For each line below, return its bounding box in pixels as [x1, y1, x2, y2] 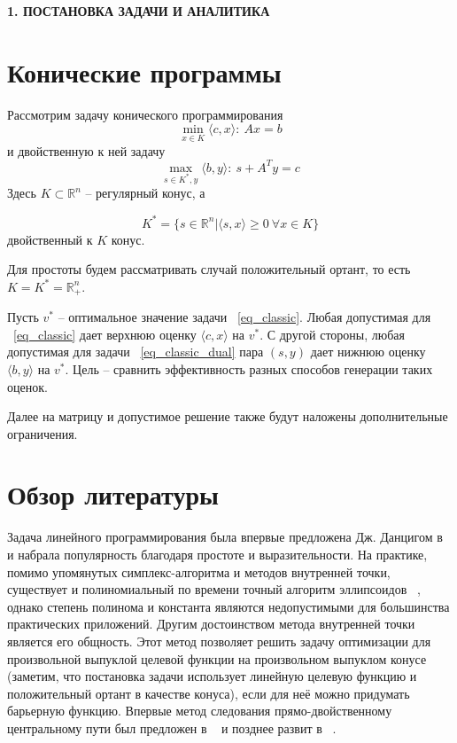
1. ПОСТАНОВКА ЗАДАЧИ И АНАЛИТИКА [7, 2, 270, 20]
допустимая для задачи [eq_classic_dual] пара [7, 342, 264, 361]
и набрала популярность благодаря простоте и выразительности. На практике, [7, 545, 428, 564]
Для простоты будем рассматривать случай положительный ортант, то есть [7, 260, 411, 278]
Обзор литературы [7, 476, 219, 512]
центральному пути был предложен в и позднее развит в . [7, 718, 337, 737]
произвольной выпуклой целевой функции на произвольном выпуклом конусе [7, 649, 427, 668]
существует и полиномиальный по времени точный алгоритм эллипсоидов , [7, 580, 421, 598]
